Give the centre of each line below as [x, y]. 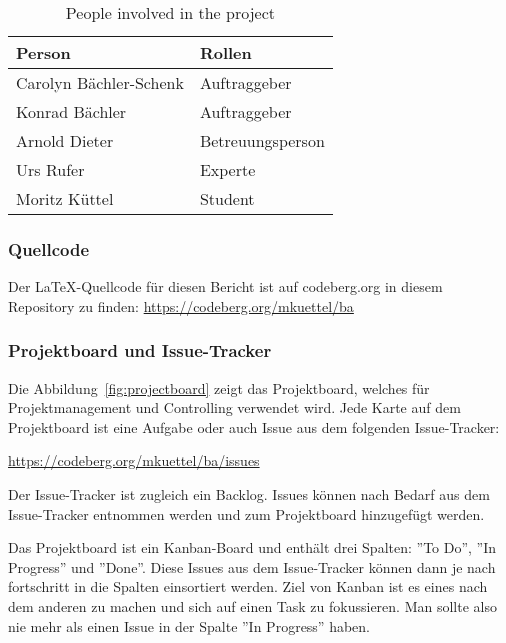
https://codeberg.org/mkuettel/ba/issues [134, 460]
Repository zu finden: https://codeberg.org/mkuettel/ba [181, 305]
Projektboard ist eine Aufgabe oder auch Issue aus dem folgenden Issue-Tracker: [254, 426]
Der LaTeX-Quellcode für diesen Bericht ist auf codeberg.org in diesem [225, 286]
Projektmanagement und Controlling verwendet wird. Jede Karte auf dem [234, 407]
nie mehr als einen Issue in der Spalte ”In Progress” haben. [189, 625]
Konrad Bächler [71, 111]
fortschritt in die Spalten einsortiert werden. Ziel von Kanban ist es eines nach [248, 586]
